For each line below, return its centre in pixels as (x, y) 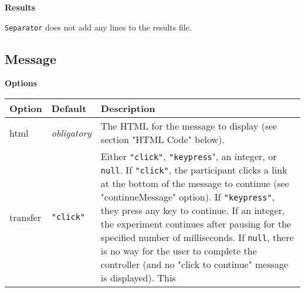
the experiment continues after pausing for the (196, 224)
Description (128, 108)
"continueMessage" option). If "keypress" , (188, 197)
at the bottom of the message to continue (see (195, 184)
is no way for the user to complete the (179, 251)
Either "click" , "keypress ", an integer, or (189, 157)
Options (21, 83)
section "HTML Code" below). (162, 140)
